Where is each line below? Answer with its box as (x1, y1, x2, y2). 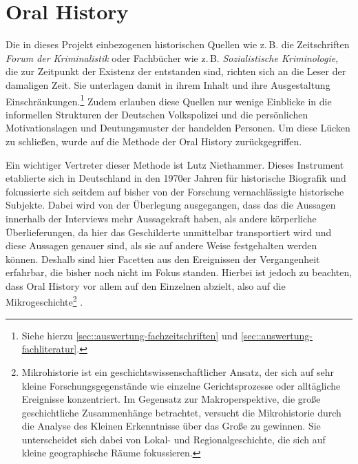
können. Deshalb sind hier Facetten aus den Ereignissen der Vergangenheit (6, 251, 320, 266)
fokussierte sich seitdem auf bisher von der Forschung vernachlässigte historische (6, 184, 344, 198)
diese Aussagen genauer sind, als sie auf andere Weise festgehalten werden (6, 238, 317, 253)
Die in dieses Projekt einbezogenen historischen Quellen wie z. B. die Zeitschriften (6, 37, 350, 52)
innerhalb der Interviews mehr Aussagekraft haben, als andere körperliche (6, 211, 317, 225)
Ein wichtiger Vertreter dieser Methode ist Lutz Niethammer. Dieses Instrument (6, 157, 344, 171)
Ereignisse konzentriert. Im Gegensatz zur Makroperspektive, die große (21, 392, 321, 406)
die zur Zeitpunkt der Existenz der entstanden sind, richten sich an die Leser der (6, 64, 346, 78)
